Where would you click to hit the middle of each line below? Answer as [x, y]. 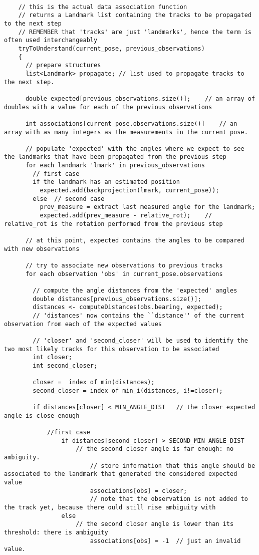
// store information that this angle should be [173, 466]
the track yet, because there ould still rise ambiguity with [110, 508]
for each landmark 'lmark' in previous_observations [115, 166]
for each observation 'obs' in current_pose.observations [124, 274]
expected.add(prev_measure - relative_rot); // [126, 216]
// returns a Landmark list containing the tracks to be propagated [135, 15]
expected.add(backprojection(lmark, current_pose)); [129, 191]
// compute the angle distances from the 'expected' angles [135, 290]
